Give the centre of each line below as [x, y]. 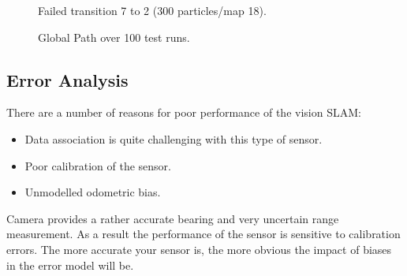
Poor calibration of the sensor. [98, 165]
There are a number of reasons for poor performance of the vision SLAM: [184, 112]
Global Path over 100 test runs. [114, 37]
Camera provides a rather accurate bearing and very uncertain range [173, 218]
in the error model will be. [70, 265]
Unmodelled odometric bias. [93, 192]
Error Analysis [67, 79]
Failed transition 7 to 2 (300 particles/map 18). [152, 10]
